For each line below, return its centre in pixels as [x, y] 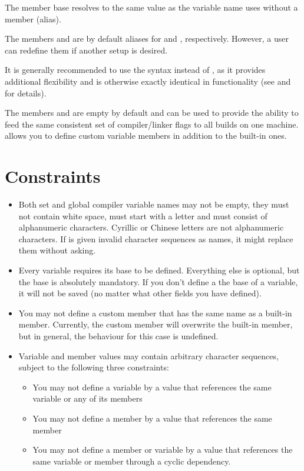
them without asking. [57, 250]
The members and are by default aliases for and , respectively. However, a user [147, 39]
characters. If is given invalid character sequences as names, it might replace [156, 238]
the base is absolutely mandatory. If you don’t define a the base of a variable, [158, 281]
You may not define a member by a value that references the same [152, 418]
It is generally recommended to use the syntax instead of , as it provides [135, 70]
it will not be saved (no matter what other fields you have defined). [140, 293]
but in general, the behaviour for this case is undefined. [118, 336]
